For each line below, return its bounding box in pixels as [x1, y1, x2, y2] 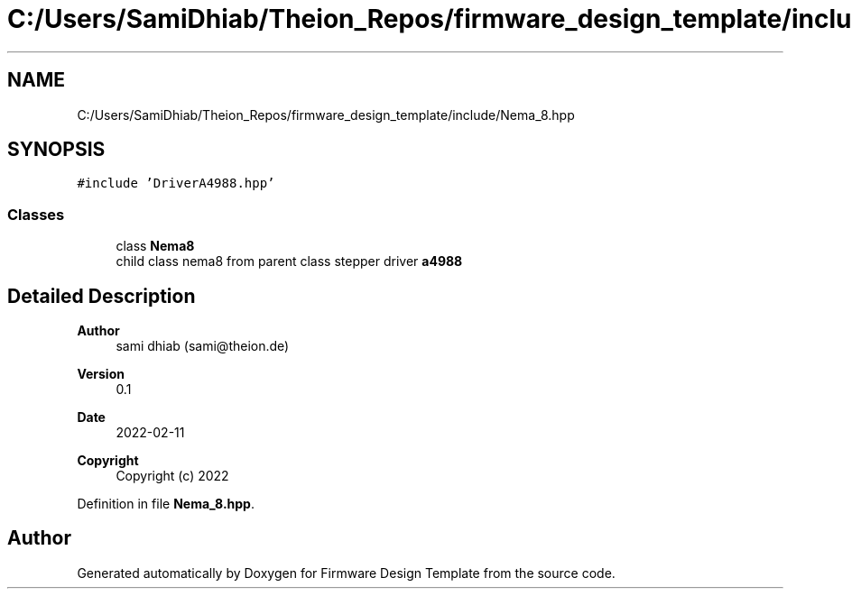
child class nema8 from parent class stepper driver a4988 [116, 253, 463, 270]
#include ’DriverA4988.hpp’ [77, 176, 275, 191]
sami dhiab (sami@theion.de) [116, 338, 290, 354]
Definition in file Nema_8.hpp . [77, 496, 255, 512]
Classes [7, 205, 65, 224]
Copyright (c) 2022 [116, 468, 229, 484]
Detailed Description [7, 284, 196, 307]
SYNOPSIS [7, 138, 106, 161]
